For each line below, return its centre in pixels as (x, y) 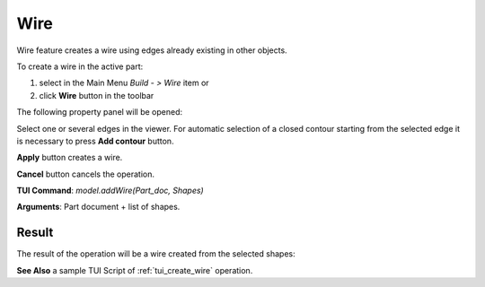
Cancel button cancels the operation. (86, 174)
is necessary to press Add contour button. (95, 141)
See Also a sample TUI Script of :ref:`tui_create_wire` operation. (135, 270)
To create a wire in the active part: (80, 66)
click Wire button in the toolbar (97, 95)
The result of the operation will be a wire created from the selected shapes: (156, 254)
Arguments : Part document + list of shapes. (98, 207)
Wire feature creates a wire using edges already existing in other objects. (152, 50)
